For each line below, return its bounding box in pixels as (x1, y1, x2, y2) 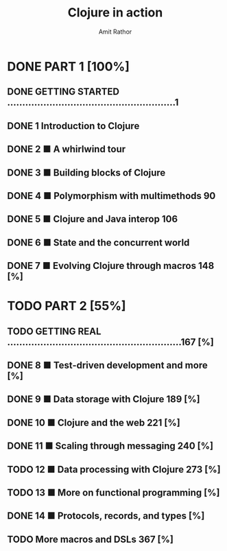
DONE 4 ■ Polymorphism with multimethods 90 (7, 190, 216, 202)
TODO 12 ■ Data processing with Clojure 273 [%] (7, 463, 221, 475)
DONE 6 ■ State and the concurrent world (7, 237, 190, 248)
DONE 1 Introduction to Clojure (7, 120, 140, 132)
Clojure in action (67, 5, 163, 21)
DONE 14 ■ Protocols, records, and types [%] (7, 510, 205, 522)
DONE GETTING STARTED (7, 86, 120, 97)
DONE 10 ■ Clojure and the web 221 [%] (7, 417, 180, 428)
